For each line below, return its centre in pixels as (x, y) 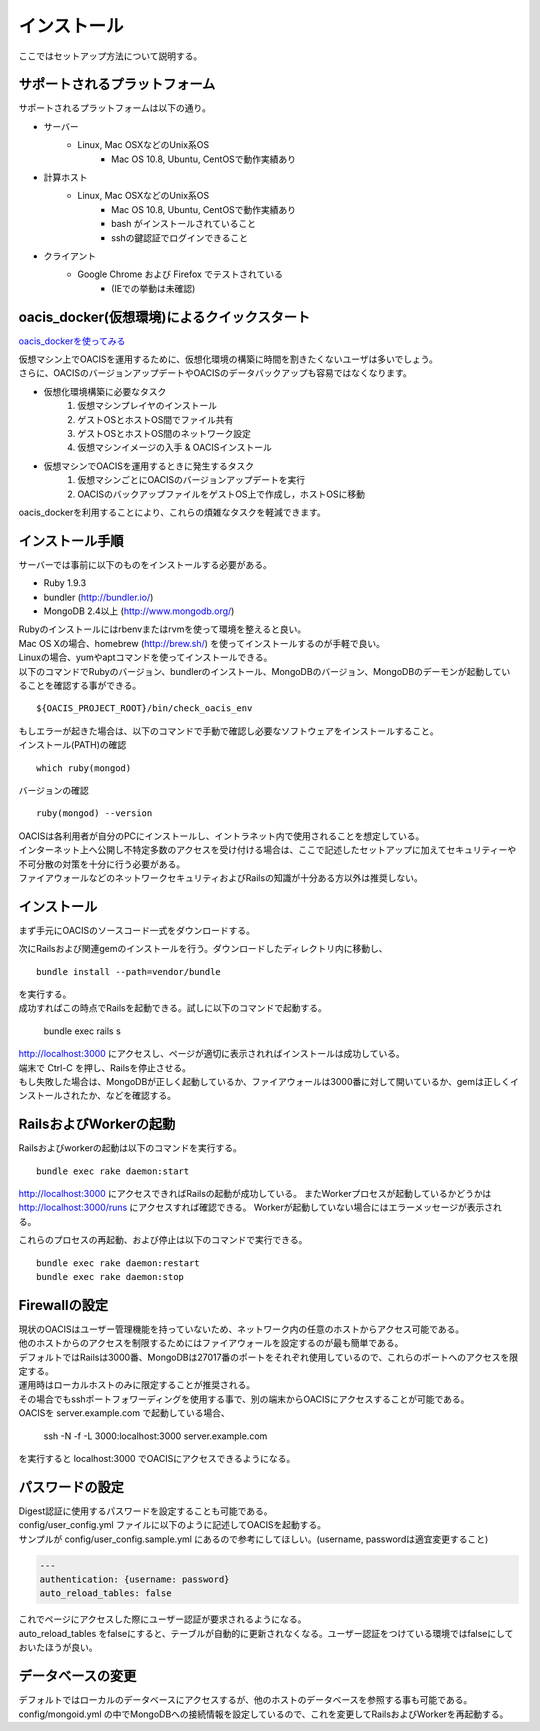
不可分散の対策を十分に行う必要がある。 (101, 864)
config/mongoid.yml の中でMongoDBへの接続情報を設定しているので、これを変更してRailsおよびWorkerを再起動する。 (263, 1714)
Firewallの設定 (63, 1305)
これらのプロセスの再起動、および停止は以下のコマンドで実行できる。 (163, 1240)
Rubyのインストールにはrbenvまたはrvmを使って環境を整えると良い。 (162, 629)
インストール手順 (71, 540)
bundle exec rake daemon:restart (118, 1263)
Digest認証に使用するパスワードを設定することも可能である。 (146, 1511)
